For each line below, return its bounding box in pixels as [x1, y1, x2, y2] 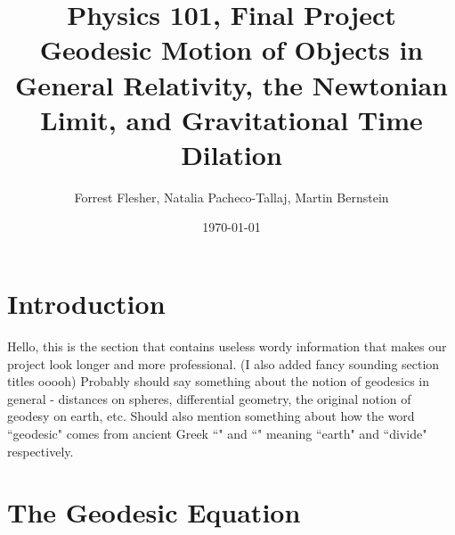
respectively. [7, 441, 74, 460]
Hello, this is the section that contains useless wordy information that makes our [7, 337, 447, 355]
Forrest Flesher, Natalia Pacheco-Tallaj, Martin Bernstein [74, 187, 389, 206]
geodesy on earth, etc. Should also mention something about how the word [7, 407, 415, 425]
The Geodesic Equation [7, 494, 301, 531]
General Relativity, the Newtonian [15, 66, 448, 103]
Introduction [7, 285, 166, 322]
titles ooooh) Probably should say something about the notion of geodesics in [7, 372, 430, 391]
